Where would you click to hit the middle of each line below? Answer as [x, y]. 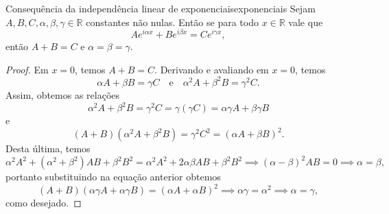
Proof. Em [27, 69]
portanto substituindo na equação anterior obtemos [113, 177]
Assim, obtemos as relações [63, 94]
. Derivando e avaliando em [212, 69]
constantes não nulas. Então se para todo [172, 22]
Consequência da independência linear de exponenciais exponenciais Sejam [161, 8]
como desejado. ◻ [44, 203]
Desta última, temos [48, 148]
